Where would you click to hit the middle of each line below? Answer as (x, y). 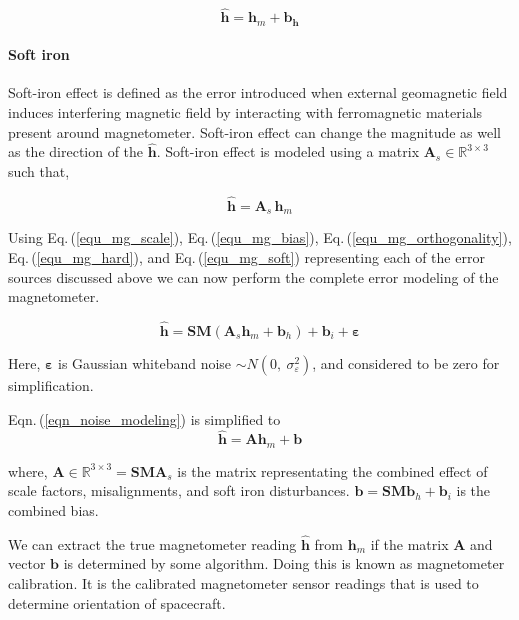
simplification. (51, 384)
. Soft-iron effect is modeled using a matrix (288, 151)
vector (27, 563)
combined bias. (53, 509)
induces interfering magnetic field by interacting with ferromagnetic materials (245, 112)
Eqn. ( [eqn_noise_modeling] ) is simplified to (144, 418)
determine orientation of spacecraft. (117, 602)
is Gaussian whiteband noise (145, 362)
